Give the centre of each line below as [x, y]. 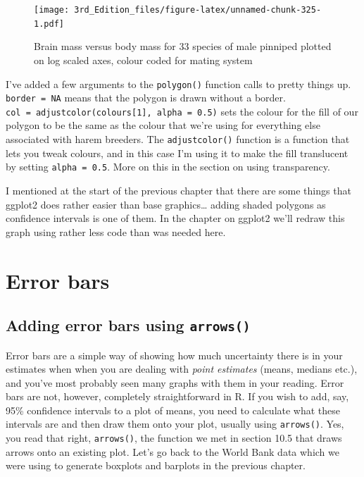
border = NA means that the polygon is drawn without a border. [146, 98]
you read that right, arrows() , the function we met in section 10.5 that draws [174, 438]
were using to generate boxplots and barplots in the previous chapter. [156, 465]
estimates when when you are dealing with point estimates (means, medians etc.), [182, 369]
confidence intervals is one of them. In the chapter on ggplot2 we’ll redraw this [175, 218]
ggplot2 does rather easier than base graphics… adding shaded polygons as [166, 204]
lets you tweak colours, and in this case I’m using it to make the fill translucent [177, 153]
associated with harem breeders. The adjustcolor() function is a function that [178, 139]
